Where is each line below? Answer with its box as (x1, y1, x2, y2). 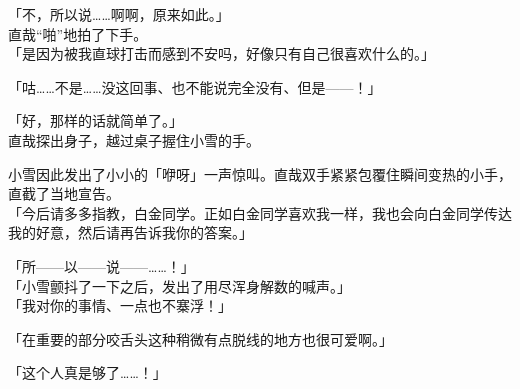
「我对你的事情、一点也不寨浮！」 (8, 295, 232, 316)
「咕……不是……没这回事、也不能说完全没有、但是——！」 (8, 76, 382, 97)
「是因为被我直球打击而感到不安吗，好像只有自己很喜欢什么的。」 (8, 43, 435, 64)
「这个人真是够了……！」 (8, 362, 167, 383)
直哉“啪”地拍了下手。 (8, 23, 148, 44)
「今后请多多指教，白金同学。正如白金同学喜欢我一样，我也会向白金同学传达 (8, 202, 512, 223)
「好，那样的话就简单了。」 (8, 110, 183, 131)
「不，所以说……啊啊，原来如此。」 (8, 4, 230, 24)
